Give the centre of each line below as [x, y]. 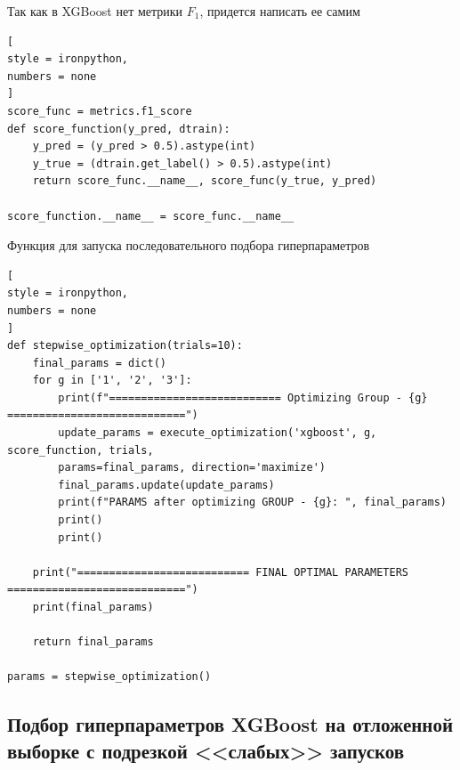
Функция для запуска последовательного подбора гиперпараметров [189, 245]
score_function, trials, [81, 450]
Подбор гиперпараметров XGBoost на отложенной [230, 724]
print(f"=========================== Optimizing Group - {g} [243, 397]
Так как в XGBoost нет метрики [95, 11]
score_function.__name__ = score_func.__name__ [151, 216]
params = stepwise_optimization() [109, 677]
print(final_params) [93, 607]
